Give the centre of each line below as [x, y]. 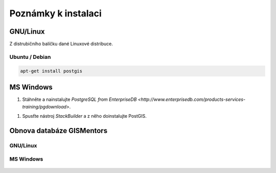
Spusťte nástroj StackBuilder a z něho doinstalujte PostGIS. [84, 116]
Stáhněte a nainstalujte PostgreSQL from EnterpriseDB [79, 99]
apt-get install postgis [51, 71]
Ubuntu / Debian [30, 57]
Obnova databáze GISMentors [58, 131]
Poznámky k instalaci [55, 13]
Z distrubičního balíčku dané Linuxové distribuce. [61, 44]
